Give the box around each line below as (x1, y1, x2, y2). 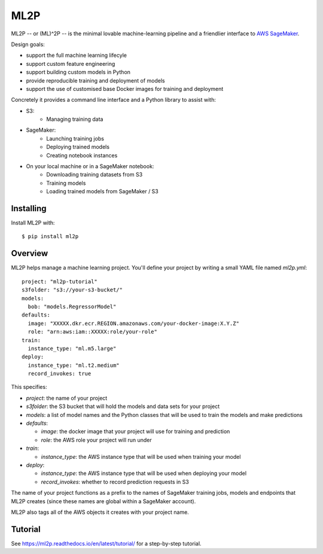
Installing (11, 203, 47, 214)
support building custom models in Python (26, 69, 131, 76)
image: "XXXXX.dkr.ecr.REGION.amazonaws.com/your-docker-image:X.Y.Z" (28, 320, 239, 327)
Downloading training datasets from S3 (46, 171, 143, 178)
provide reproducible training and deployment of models (26, 77, 165, 84)
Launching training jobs (46, 135, 105, 142)
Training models (46, 179, 86, 187)
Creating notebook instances (46, 151, 118, 159)
